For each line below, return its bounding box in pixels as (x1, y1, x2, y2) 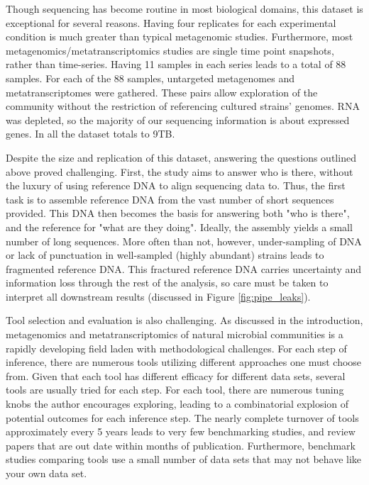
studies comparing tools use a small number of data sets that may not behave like (6, 452, 362, 467)
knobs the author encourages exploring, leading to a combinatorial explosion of (6, 396, 349, 411)
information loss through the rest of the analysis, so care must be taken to (6, 275, 329, 290)
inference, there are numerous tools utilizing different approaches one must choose (6, 355, 362, 369)
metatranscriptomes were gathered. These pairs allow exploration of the (6, 84, 318, 99)
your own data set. (6, 466, 87, 480)
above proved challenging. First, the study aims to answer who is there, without (6, 164, 353, 179)
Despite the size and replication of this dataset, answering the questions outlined (6, 150, 356, 165)
